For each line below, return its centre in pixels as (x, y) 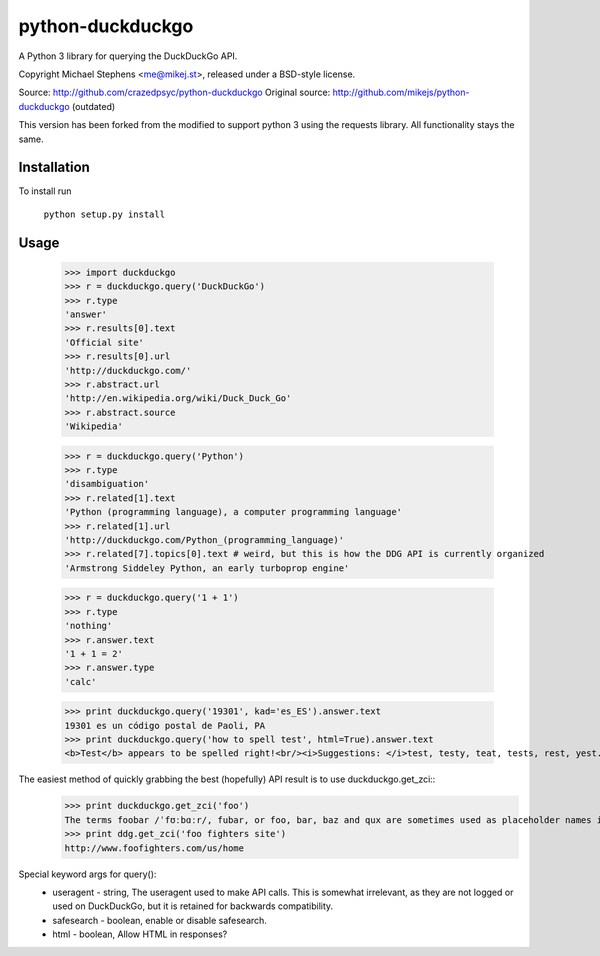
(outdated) (93, 106)
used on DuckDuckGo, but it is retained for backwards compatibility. (193, 906)
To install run (45, 191)
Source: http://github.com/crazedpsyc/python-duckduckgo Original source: (174, 92)
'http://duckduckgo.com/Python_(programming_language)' (204, 540)
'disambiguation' (107, 484)
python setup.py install (104, 214)
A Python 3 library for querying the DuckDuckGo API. (128, 56)
